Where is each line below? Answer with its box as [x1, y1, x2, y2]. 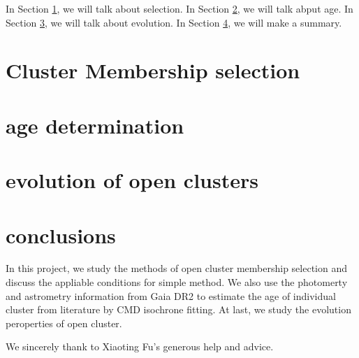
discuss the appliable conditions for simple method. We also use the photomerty [6, 275, 348, 289]
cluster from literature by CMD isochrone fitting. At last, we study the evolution [6, 302, 351, 317]
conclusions [6, 220, 116, 249]
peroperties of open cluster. [6, 315, 122, 330]
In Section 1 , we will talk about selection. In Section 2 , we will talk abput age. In [6, 1, 353, 15]
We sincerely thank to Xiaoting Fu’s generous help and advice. [6, 339, 274, 354]
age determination [6, 110, 184, 139]
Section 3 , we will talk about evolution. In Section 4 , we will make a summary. [6, 15, 342, 29]
